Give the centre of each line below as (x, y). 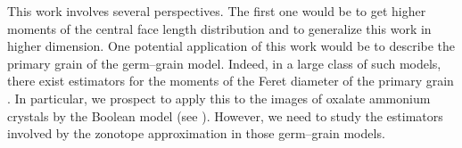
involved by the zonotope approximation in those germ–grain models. (196, 133)
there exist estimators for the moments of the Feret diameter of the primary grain (231, 81)
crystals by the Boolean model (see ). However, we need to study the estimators (225, 115)
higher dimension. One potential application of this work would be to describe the (231, 46)
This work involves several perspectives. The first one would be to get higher (217, 11)
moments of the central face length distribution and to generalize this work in (219, 28)
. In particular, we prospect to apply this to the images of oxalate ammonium (219, 98)
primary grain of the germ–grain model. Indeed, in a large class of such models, (224, 63)
